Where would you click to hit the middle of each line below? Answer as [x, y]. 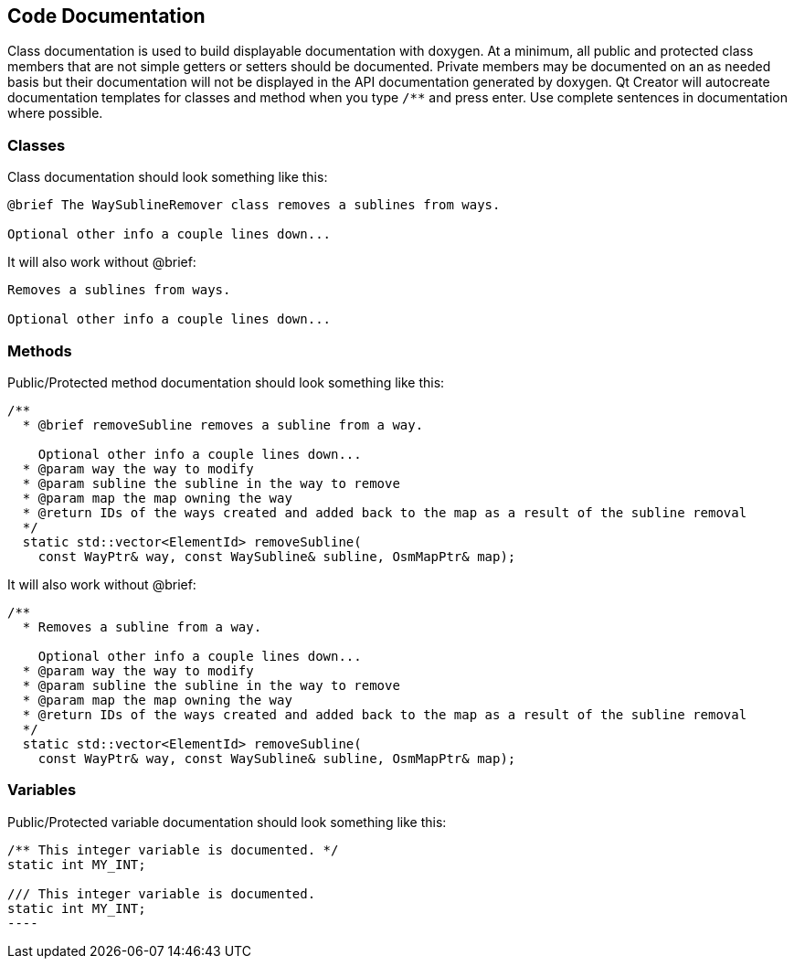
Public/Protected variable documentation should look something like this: [227, 822]
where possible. [55, 113]
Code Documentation [106, 16]
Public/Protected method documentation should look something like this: [226, 382]
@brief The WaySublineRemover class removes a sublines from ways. [254, 205]
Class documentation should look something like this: [168, 177]
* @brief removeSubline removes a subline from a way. [223, 425]
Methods [40, 350]
